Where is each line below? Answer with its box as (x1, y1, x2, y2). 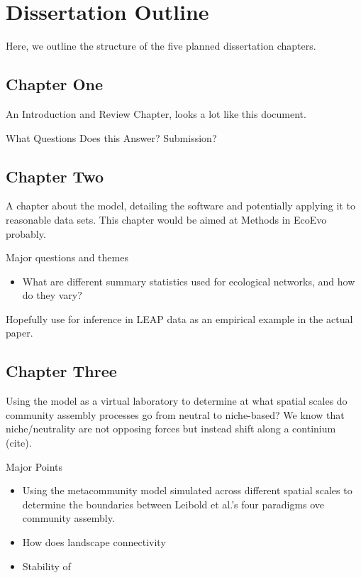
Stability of (22, 558, 71, 573)
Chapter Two (6, 165, 104, 187)
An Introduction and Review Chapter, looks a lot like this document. (6, 106, 306, 121)
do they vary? (22, 288, 82, 302)
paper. (6, 325, 33, 340)
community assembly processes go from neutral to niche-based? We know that (6, 407, 345, 422)
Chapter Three (6, 360, 117, 382)
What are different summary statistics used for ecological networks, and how (22, 273, 355, 288)
